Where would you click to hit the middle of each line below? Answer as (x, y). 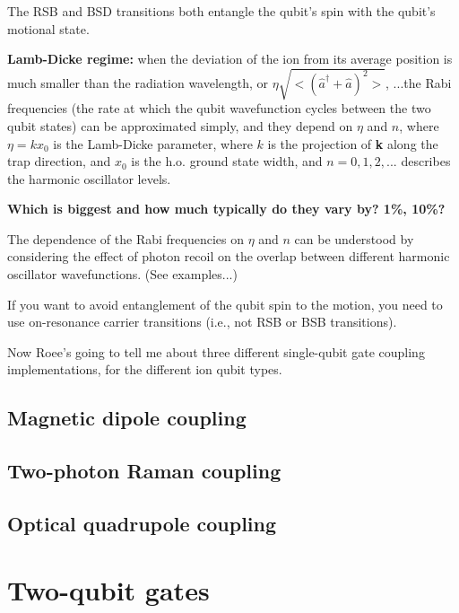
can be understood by (354, 238)
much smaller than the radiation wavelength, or (138, 83)
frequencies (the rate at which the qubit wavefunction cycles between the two (219, 108)
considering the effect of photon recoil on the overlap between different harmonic (229, 256)
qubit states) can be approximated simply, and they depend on (180, 125)
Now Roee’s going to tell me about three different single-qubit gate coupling (216, 351)
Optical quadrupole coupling (142, 523)
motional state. (48, 28)
